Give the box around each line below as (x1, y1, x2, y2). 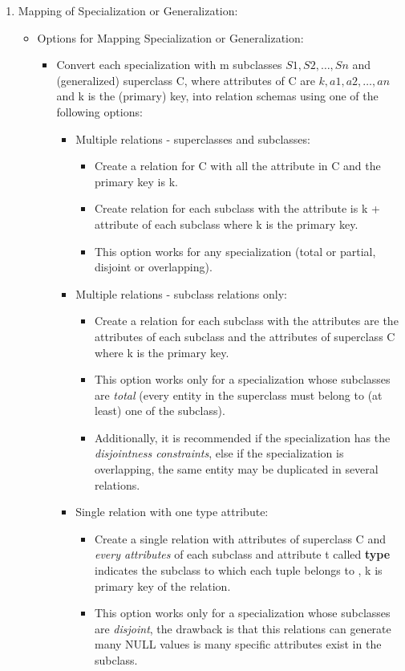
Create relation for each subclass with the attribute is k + (94, 200, 380, 217)
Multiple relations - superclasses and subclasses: (75, 130, 310, 147)
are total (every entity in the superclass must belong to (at (94, 386, 383, 403)
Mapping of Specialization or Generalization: (18, 2, 238, 18)
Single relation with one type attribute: (75, 503, 269, 520)
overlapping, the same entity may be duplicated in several (94, 461, 379, 478)
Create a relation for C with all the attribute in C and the (94, 157, 381, 174)
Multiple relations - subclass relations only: (75, 285, 287, 302)
